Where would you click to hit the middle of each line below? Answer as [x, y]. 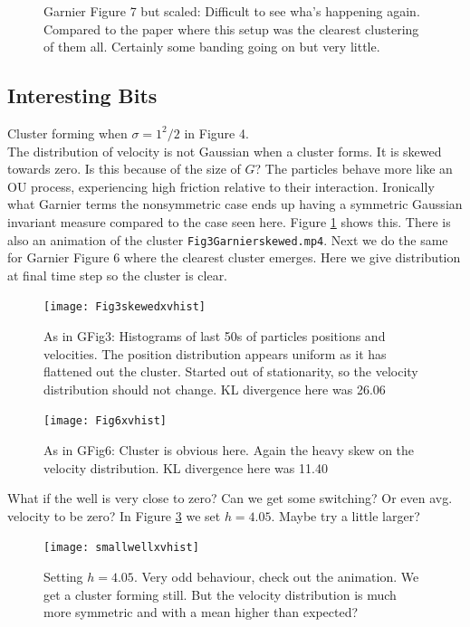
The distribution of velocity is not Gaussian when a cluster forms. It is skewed [225, 151]
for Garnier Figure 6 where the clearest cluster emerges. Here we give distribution [234, 257]
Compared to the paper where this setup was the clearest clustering [231, 28]
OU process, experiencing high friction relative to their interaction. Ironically [221, 186]
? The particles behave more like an [354, 169]
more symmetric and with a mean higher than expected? [201, 612]
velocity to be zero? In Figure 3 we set [114, 515]
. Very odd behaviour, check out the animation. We [276, 577]
